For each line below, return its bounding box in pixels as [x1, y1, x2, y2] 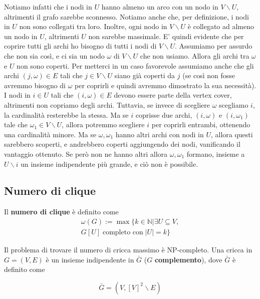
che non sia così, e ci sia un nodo [4, 50, 105, 61]
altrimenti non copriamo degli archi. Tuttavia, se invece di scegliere [4, 99, 210, 110]
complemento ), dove [154, 254, 222, 264]
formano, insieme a [186, 148, 245, 159]
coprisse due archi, [135, 109, 192, 120]
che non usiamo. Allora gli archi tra [140, 50, 249, 61]
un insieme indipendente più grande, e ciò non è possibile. [21, 158, 198, 169]
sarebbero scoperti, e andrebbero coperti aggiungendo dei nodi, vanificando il [4, 139, 240, 149]
